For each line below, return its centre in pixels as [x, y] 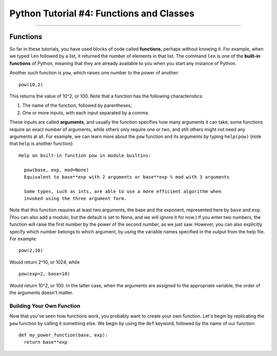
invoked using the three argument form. [75, 199]
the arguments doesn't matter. [42, 293]
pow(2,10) [31, 251]
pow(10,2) [31, 84]
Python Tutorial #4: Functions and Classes [102, 13]
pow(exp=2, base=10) [44, 274]
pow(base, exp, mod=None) [56, 170]
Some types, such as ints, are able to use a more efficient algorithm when [123, 191]
